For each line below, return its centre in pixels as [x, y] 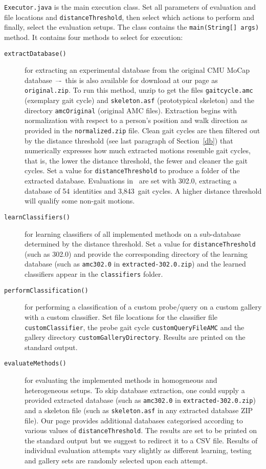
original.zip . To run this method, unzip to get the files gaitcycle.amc [139, 90]
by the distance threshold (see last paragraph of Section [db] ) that [129, 140]
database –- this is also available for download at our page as [121, 80]
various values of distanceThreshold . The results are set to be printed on [141, 430]
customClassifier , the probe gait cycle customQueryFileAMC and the [135, 327]
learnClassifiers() [37, 217]
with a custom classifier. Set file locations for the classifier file [121, 317]
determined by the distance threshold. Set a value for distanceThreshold [140, 244]
